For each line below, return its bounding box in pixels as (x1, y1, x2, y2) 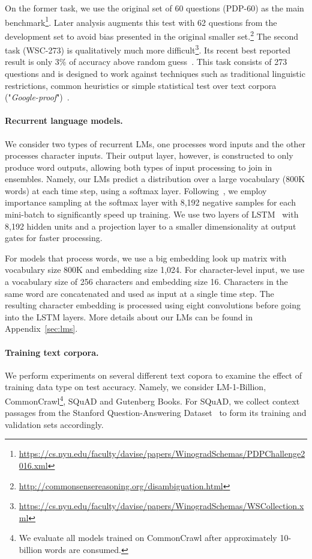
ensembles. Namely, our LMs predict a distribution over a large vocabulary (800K (5, 173, 305, 185)
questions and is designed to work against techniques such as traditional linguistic (5, 67, 305, 79)
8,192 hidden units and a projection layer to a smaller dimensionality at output (5, 219, 296, 232)
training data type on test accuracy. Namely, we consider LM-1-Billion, (5, 380, 266, 393)
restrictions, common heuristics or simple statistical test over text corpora (5, 79, 277, 91)
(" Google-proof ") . (5, 91, 70, 103)
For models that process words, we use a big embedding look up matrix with (5, 251, 287, 264)
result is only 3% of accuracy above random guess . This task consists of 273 (5, 55, 287, 68)
